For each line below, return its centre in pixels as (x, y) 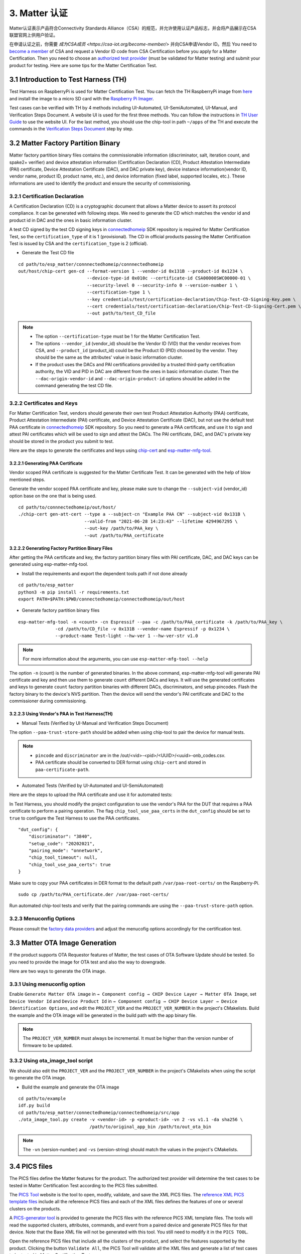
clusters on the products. (35, 1208)
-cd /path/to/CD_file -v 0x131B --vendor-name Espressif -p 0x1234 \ (143, 629)
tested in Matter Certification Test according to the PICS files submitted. (84, 1185)
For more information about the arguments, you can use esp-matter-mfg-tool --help (115, 659)
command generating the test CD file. (74, 385)
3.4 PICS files (31, 1166)
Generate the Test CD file (48, 253)
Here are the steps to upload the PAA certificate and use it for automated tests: (91, 795)
